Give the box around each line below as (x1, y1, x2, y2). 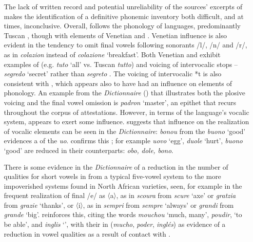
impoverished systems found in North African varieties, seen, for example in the (4, 180, 242, 191)
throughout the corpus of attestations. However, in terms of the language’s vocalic (4, 107, 249, 117)
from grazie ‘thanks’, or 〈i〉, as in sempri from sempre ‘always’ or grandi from (4, 199, 234, 210)
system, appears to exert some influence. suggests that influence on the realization (4, 116, 249, 127)
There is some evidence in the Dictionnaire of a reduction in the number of (4, 161, 228, 172)
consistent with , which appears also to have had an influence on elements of (4, 78, 232, 88)
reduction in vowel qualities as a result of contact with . (4, 228, 171, 239)
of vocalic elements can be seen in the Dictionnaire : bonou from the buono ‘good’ (4, 126, 246, 136)
